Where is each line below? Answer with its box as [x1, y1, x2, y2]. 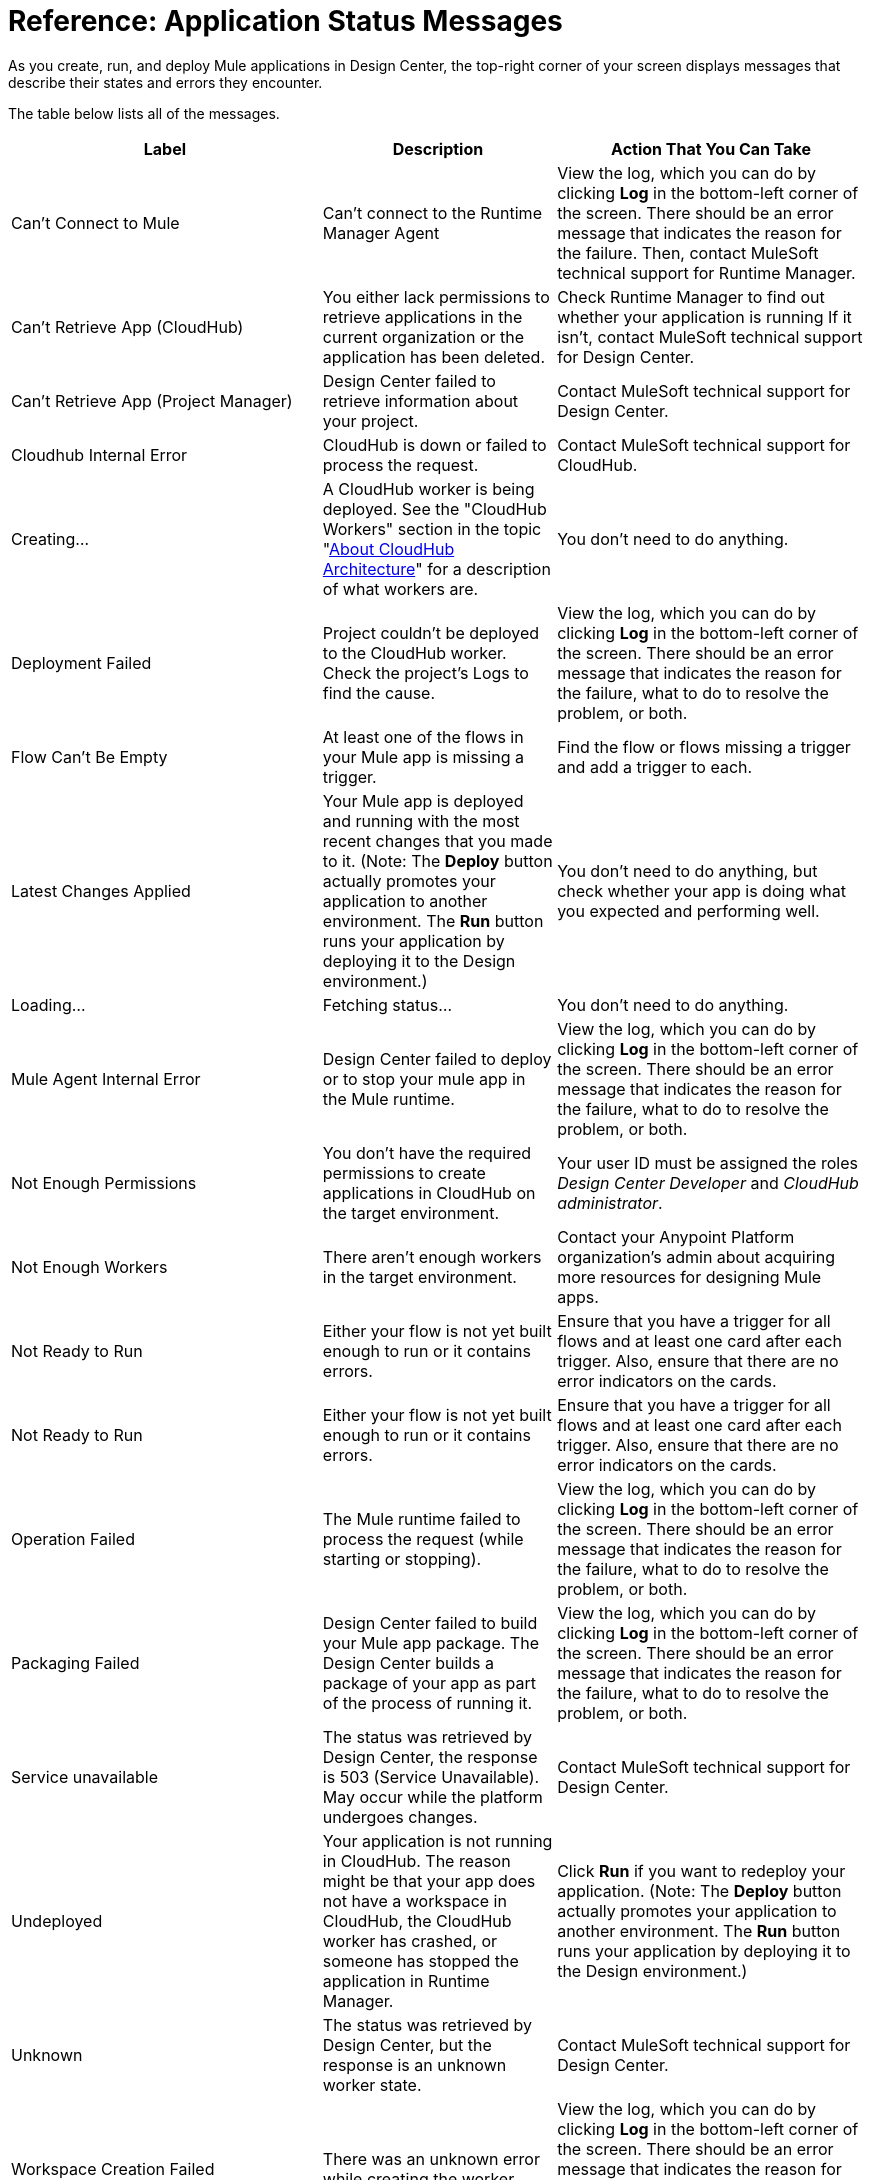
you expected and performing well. [557, 900, 820, 921]
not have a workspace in [322, 1890, 507, 1911]
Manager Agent [322, 222, 440, 243]
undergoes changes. [322, 1806, 478, 1827]
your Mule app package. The [322, 1632, 539, 1653]
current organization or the [322, 326, 525, 347]
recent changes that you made [322, 830, 553, 851]
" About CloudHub [322, 538, 455, 559]
